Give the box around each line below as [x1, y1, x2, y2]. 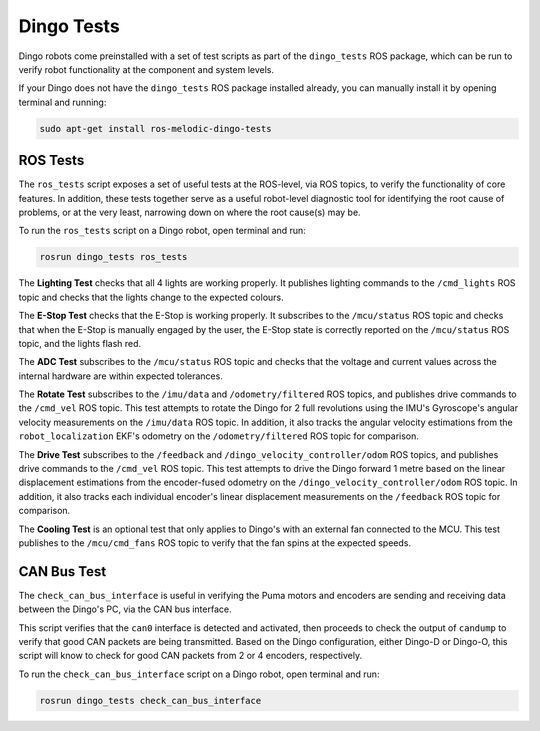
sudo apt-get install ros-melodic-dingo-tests [39, 123, 272, 134]
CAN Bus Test [18, 563, 107, 580]
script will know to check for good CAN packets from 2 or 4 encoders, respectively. [18, 650, 363, 662]
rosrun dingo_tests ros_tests [39, 251, 188, 263]
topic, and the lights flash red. [18, 337, 142, 349]
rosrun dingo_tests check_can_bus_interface [39, 695, 262, 706]
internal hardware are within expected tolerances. [18, 370, 224, 382]
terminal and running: [18, 96, 107, 108]
